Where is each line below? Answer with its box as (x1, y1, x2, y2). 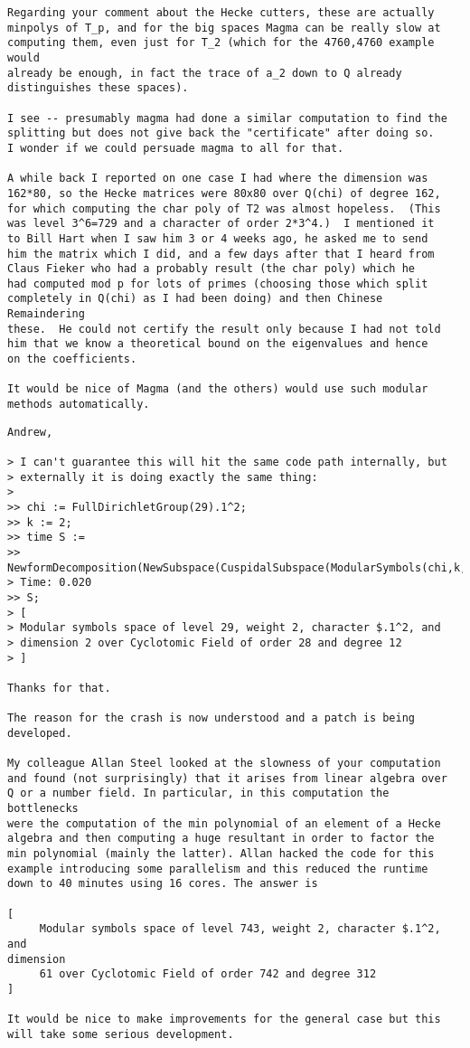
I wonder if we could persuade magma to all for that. (7, 141, 344, 155)
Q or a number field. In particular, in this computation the (7, 787, 390, 800)
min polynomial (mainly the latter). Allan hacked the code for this (7, 847, 435, 861)
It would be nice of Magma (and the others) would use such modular (7, 382, 428, 396)
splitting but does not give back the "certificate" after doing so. (7, 127, 435, 140)
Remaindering (7, 307, 85, 321)
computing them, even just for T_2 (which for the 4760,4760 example (7, 36, 435, 50)
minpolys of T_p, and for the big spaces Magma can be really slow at (7, 21, 441, 34)
